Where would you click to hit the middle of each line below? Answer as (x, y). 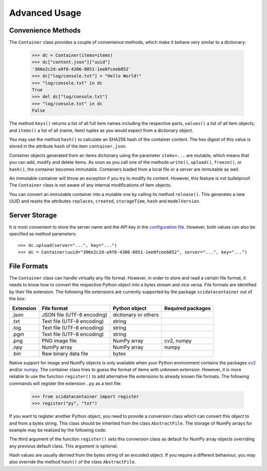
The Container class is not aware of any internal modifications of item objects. (90, 185)
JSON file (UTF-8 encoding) (74, 314)
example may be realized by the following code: (58, 430)
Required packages (187, 308)
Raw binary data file (65, 353)
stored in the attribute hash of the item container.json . (68, 146)
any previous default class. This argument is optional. (64, 446)
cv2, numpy (178, 341)
